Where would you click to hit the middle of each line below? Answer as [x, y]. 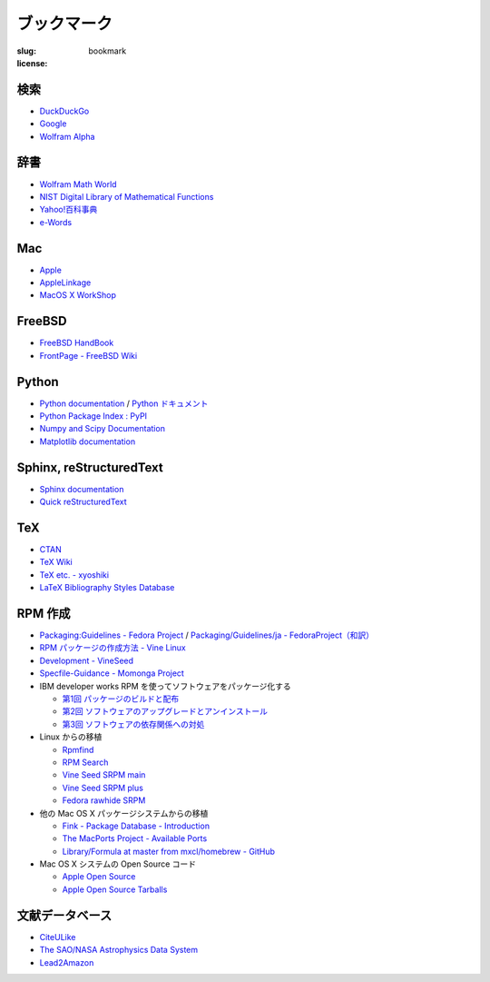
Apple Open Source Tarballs [115, 889]
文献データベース [64, 915]
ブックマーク [65, 24]
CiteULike [58, 937]
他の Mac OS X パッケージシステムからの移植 [124, 813]
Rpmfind [78, 749]
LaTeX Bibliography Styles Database [107, 588]
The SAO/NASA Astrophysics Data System [119, 950]
